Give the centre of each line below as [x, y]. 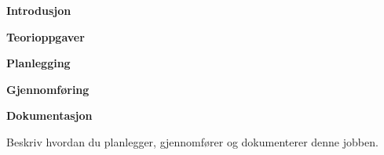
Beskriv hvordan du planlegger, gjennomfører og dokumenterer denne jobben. [192, 141]
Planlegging [38, 63]
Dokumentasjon [49, 115]
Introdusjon [39, 10]
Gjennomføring [48, 89]
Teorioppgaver [46, 36]
